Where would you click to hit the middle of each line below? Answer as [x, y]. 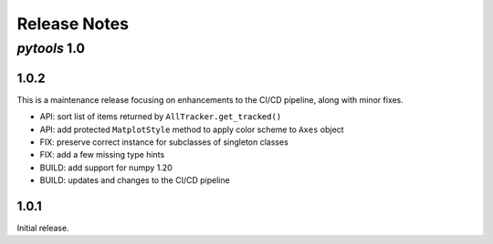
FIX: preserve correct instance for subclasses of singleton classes [164, 142]
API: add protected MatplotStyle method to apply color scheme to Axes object [192, 129]
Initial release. [43, 228]
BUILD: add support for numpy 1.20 [106, 168]
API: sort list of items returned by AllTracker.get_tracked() [161, 117]
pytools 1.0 [51, 48]
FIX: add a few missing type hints [102, 155]
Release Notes [73, 24]
